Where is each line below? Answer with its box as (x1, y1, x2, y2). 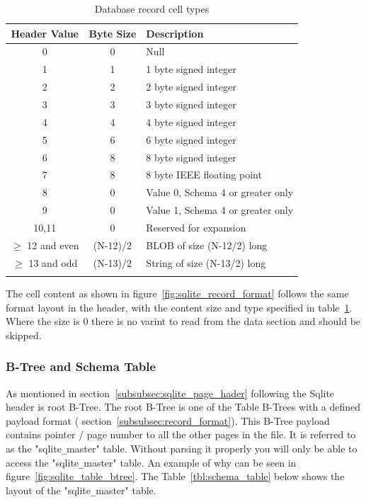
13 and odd (28, 255, 78, 270)
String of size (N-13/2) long (146, 255, 266, 270)
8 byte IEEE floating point (146, 167, 262, 182)
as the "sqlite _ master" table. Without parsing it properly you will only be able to (6, 440, 358, 455)
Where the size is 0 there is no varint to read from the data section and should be (6, 314, 361, 329)
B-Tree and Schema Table (6, 358, 156, 375)
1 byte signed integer (146, 62, 236, 76)
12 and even (27, 237, 79, 252)
